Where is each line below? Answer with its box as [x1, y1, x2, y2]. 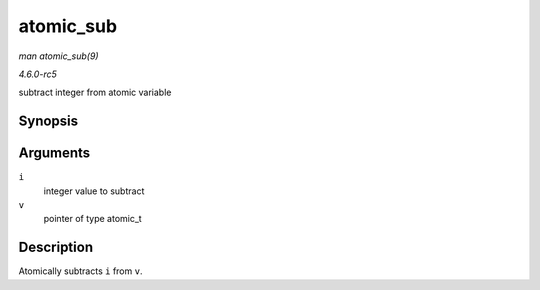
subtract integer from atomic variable [18, 86, 172, 99]
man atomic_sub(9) [18, 50, 99, 62]
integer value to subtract [43, 185, 145, 197]
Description [18, 239, 94, 256]
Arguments [18, 145, 91, 162]
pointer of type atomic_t [43, 213, 142, 225]
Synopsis [18, 113, 79, 130]
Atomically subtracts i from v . [18, 265, 143, 277]
